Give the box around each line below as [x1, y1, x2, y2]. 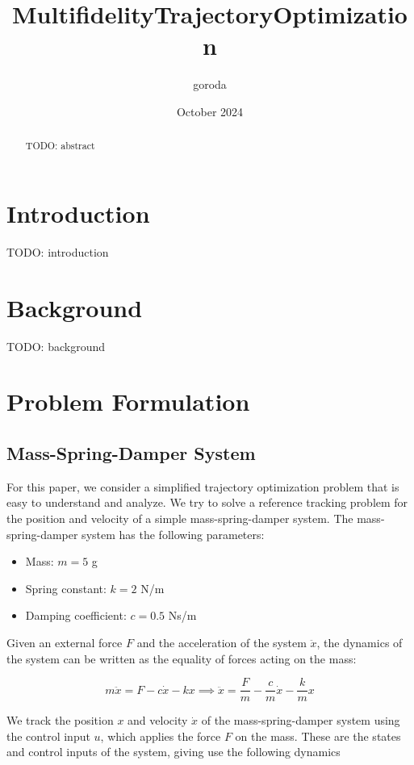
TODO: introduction [6, 243, 109, 260]
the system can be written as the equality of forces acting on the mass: [6, 650, 357, 667]
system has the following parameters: [82, 525, 265, 542]
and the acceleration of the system [136, 633, 307, 650]
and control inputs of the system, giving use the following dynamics [6, 743, 341, 760]
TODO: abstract [25, 139, 95, 153]
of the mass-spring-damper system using [201, 712, 400, 729]
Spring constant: [25, 579, 107, 596]
